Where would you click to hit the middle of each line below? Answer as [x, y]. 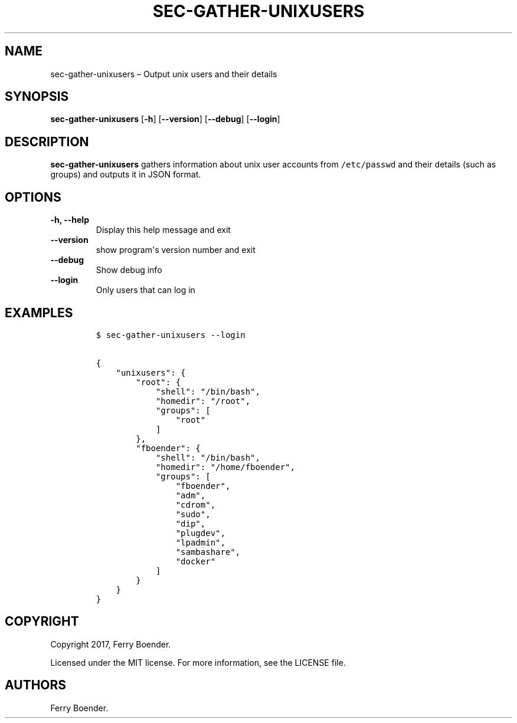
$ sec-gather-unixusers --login [171, 335]
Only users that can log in [145, 290]
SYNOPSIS [37, 97]
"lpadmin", [200, 542]
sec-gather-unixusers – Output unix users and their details [164, 74]
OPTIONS [33, 197]
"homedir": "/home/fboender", [225, 467]
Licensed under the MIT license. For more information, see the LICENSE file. [198, 662]
